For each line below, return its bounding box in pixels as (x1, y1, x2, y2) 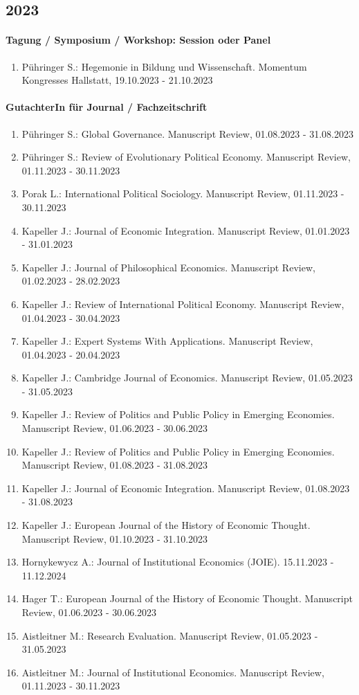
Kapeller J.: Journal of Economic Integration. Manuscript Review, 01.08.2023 (21, 480, 350, 495)
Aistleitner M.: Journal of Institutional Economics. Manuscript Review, (21, 665, 324, 679)
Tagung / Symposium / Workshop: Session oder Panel (6, 33, 271, 47)
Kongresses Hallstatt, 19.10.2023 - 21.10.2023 (21, 73, 213, 87)
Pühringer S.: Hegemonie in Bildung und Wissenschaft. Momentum (21, 59, 307, 73)
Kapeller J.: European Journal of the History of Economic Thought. (21, 518, 311, 532)
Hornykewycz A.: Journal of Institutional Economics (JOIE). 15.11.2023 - (21, 554, 334, 569)
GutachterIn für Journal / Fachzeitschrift (6, 100, 208, 114)
